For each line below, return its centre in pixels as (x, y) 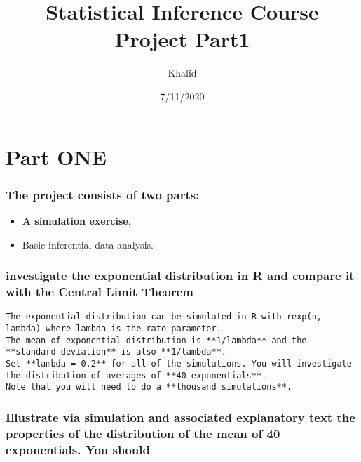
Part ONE (56, 156)
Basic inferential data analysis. (88, 244)
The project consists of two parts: (103, 194)
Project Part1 (182, 39)
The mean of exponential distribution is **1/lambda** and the (156, 340)
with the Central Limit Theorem (100, 291)
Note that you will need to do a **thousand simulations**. (149, 387)
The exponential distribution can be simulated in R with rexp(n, (164, 317)
